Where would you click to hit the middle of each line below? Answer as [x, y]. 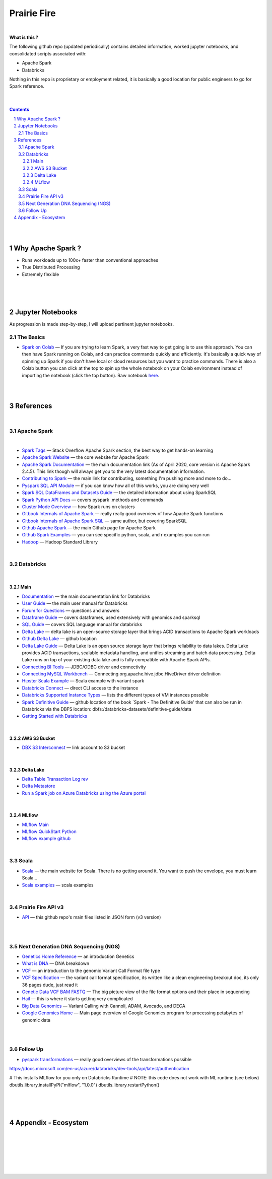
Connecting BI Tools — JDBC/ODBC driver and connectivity [84, 667]
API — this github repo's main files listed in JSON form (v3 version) [91, 917]
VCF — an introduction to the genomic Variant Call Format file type [91, 970]
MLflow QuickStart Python [49, 831]
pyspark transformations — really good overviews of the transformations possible [107, 1059]
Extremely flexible [41, 274]
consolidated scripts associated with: [48, 53]
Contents [19, 110]
